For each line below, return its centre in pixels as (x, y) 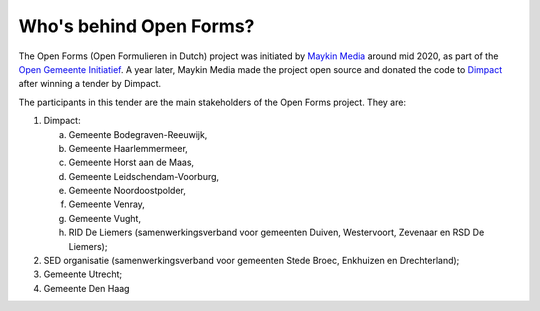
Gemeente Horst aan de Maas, (131, 162)
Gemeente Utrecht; (83, 274)
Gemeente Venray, (106, 204)
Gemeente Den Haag (86, 288)
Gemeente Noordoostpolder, (127, 191)
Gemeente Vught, (105, 218)
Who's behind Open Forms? (136, 26)
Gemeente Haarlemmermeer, (128, 148)
